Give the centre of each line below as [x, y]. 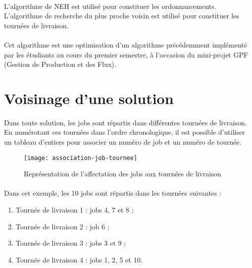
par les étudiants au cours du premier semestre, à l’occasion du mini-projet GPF [126, 54]
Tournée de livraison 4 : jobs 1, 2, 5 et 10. [79, 259]
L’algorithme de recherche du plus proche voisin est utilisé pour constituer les [122, 16]
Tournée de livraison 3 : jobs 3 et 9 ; [71, 243]
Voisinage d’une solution [89, 98]
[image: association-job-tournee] [81, 158]
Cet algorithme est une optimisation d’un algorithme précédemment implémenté [126, 44]
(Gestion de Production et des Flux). [60, 64]
